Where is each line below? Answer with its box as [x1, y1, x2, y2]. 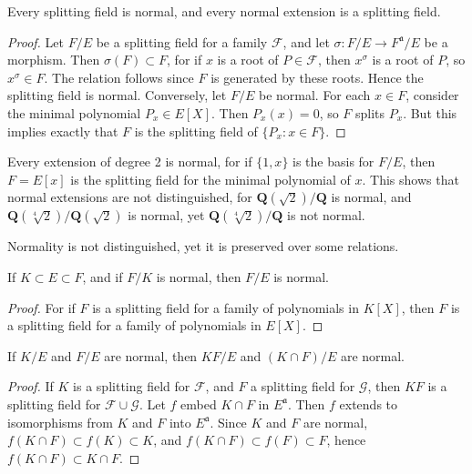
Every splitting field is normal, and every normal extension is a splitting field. [7, 2, 441, 20]
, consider [405, 86, 459, 105]
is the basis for [292, 152, 375, 171]
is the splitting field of [134, 121, 258, 140]
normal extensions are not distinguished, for [7, 187, 252, 207]
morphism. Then [7, 50, 100, 69]
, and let [282, 32, 330, 51]
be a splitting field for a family [96, 32, 268, 51]
